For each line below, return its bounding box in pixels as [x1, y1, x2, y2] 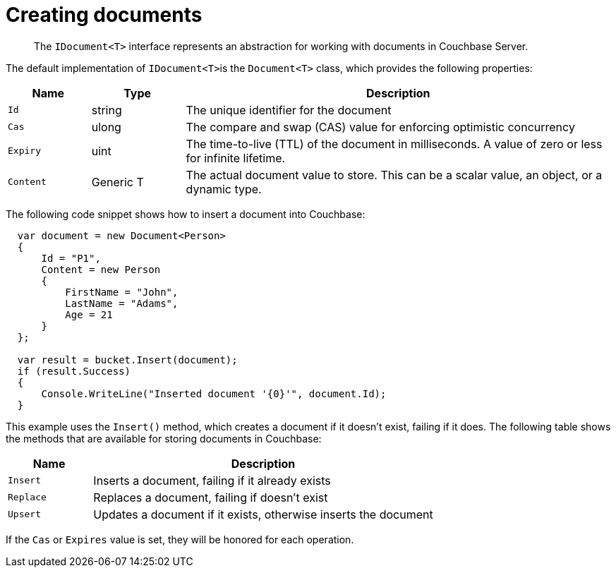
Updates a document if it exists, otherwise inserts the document [93, 507, 433, 521]
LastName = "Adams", [65, 297, 179, 309]
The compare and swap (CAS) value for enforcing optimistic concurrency [186, 119, 575, 134]
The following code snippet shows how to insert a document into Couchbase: [6, 207, 366, 220]
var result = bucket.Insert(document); [17, 354, 238, 366]
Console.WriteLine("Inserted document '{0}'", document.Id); [41, 387, 387, 399]
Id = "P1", [41, 252, 101, 264]
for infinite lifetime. [186, 150, 286, 165]
